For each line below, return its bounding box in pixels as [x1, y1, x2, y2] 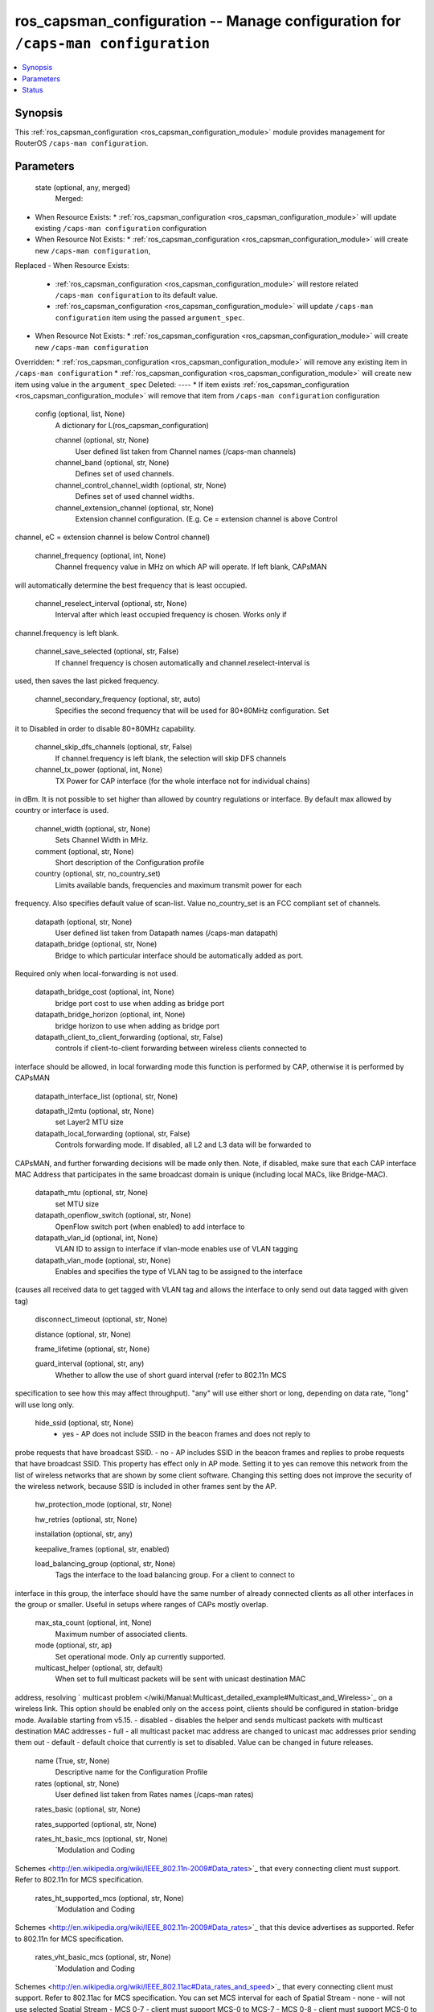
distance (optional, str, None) [35, 1329, 132, 1339]
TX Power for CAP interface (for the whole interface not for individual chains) [55, 776, 311, 785]
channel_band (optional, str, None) [55, 458, 170, 468]
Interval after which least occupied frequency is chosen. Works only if [55, 610, 287, 620]
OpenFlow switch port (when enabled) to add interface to [55, 1222, 245, 1231]
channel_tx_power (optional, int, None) [35, 765, 163, 774]
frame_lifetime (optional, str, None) [35, 1344, 150, 1354]
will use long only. [14, 1400, 75, 1409]
